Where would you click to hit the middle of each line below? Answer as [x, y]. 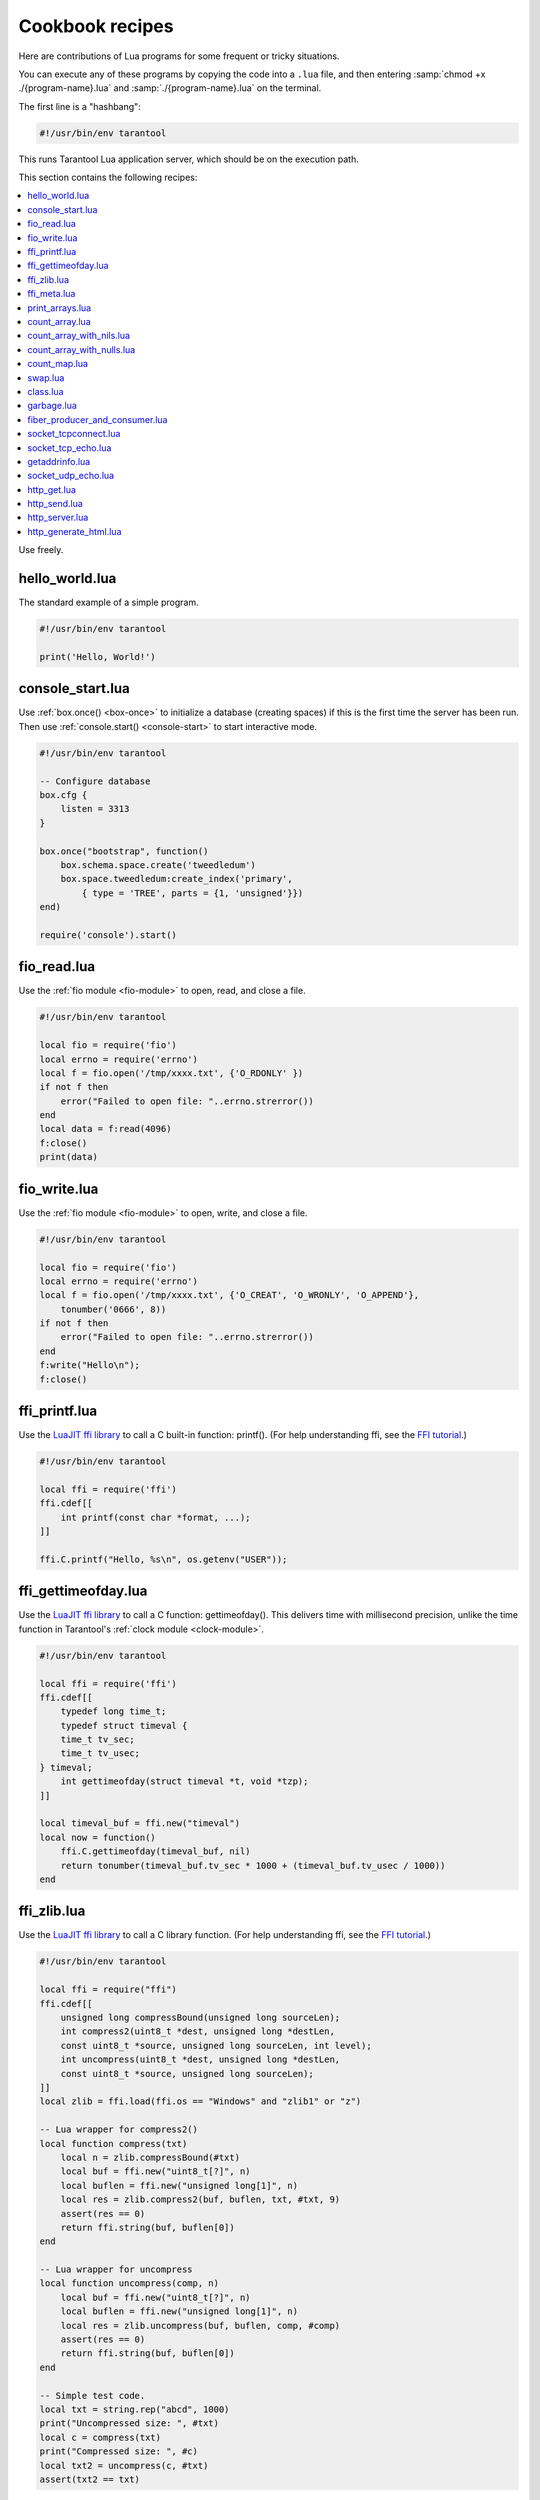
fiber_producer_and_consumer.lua [97, 419]
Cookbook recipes [96, 26]
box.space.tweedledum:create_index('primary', [177, 879]
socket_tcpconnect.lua [74, 434]
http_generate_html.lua [74, 531]
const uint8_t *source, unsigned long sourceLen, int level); [216, 2045]
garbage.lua [52, 406]
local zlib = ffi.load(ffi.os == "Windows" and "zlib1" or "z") [200, 2101]
